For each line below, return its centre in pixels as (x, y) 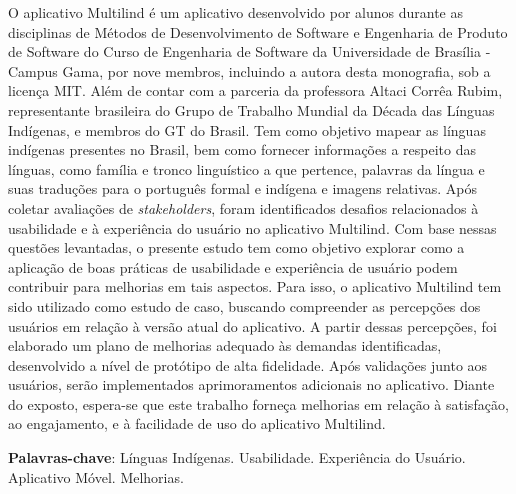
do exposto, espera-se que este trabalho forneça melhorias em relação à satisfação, (258, 403)
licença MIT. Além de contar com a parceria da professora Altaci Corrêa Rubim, (255, 90)
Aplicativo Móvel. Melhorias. (96, 476)
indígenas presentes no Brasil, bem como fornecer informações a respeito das (242, 149)
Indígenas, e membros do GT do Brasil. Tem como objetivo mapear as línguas (247, 129)
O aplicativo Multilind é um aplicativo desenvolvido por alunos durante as (235, 12)
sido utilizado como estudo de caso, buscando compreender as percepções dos (244, 305)
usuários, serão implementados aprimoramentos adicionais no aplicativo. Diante (251, 384)
